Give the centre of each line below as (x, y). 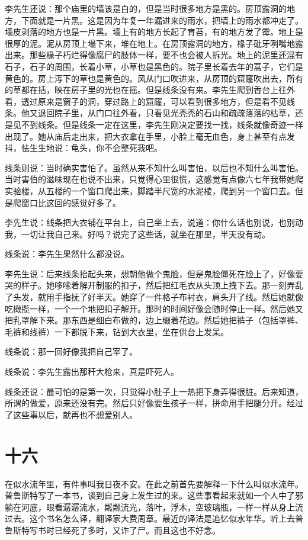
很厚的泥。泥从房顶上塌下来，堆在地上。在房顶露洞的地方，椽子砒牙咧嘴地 (150, 43)
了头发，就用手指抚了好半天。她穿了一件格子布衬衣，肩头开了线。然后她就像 (154, 297)
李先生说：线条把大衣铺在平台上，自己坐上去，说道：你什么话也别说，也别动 (154, 222)
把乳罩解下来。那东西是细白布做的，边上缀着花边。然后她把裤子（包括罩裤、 (154, 320)
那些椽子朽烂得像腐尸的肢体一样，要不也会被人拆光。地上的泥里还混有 (166, 55)
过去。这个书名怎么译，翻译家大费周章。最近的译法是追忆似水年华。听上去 (150, 518)
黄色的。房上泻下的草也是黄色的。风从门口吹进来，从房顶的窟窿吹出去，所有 (154, 78)
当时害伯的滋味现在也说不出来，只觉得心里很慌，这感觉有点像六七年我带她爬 (154, 179)
